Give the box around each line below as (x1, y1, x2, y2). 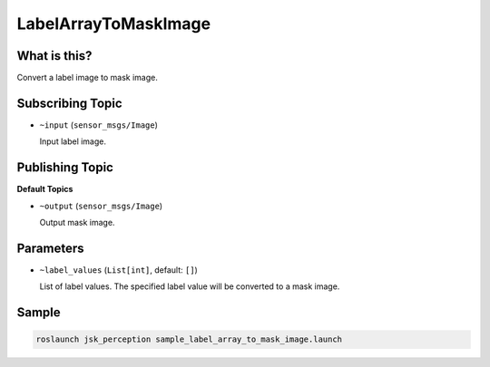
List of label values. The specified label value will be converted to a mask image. (39, 281, 340, 292)
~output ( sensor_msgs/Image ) (39, 200, 163, 211)
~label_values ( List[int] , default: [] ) (39, 264, 199, 275)
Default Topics (16, 184, 73, 195)
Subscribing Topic (16, 95, 122, 111)
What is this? (16, 48, 93, 63)
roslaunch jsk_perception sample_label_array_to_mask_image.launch (35, 334, 343, 344)
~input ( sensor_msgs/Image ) (39, 119, 159, 130)
